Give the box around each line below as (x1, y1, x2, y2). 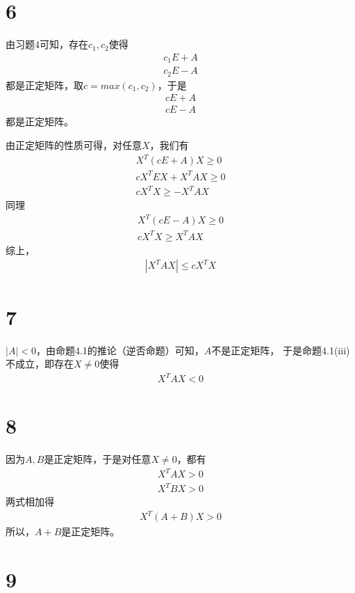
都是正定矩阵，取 (6, 77, 83, 92)
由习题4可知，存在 (6, 37, 88, 52)
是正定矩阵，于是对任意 (44, 452, 151, 466)
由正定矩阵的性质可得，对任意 (6, 137, 142, 152)
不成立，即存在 (6, 356, 74, 371)
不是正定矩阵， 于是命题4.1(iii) (211, 342, 350, 357)
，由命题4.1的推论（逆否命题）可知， (35, 342, 204, 357)
